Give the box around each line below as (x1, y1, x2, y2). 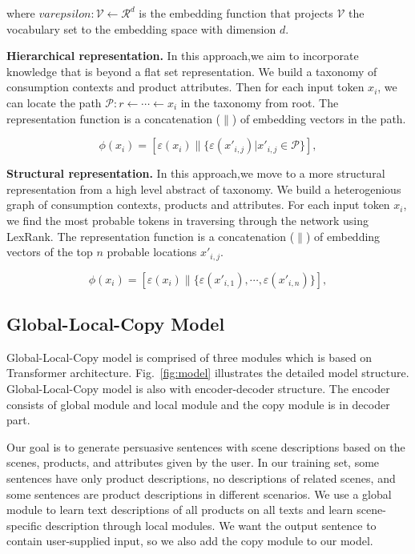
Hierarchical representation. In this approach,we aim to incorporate (6, 47, 359, 64)
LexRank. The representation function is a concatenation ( (6, 227, 295, 244)
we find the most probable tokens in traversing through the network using (6, 211, 369, 228)
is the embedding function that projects (139, 5, 333, 21)
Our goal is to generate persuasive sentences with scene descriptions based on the (6, 438, 405, 455)
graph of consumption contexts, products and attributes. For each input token (6, 196, 390, 213)
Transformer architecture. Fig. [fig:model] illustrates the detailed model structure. (6, 364, 409, 381)
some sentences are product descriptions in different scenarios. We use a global (6, 485, 392, 502)
